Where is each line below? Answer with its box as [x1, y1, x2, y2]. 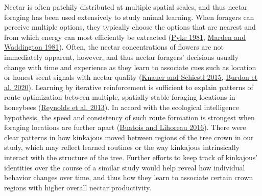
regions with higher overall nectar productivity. [4, 182, 152, 192]
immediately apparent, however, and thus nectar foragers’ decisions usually [4, 51, 239, 62]
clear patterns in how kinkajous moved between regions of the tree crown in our [4, 132, 254, 142]
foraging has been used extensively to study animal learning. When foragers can [4, 11, 254, 22]
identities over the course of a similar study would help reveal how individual [4, 162, 245, 172]
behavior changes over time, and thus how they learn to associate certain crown [4, 172, 253, 183]
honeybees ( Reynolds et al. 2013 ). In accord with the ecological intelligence [4, 101, 239, 112]
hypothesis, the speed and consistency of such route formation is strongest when [4, 112, 255, 122]
